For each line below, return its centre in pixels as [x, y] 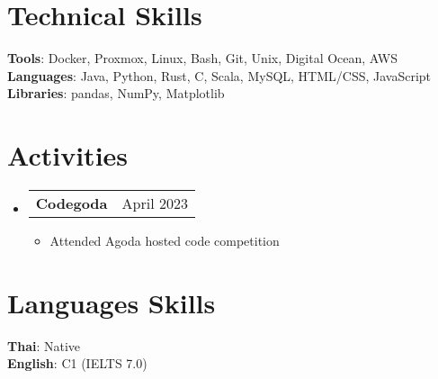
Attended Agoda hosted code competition [165, 241]
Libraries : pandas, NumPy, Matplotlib [116, 93]
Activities [68, 155]
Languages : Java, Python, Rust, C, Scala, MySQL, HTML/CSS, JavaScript [219, 75]
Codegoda [72, 203]
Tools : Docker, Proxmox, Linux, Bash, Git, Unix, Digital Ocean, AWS [202, 58]
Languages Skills [112, 302]
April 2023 [155, 203]
